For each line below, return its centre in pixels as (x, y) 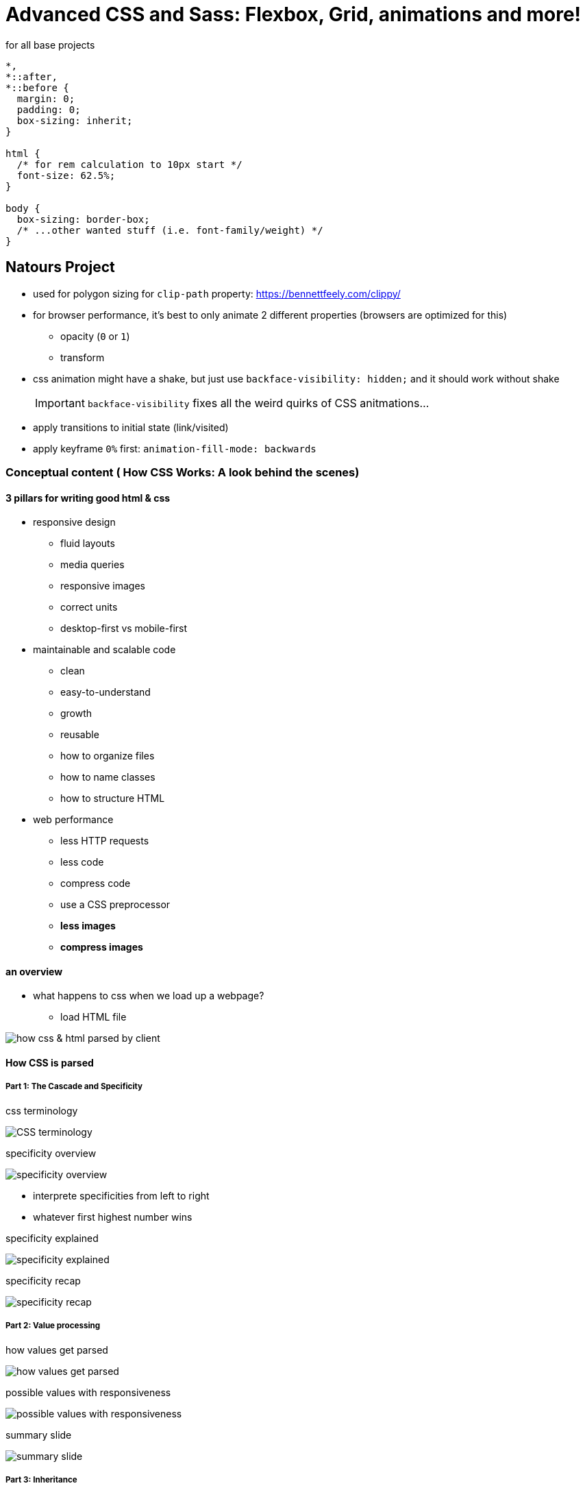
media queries (92, 565)
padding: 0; (49, 109)
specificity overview (51, 1153)
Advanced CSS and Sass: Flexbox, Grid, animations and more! (294, 14)
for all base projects (50, 45)
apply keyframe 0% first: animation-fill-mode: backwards (175, 448)
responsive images (103, 586)
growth (76, 713)
